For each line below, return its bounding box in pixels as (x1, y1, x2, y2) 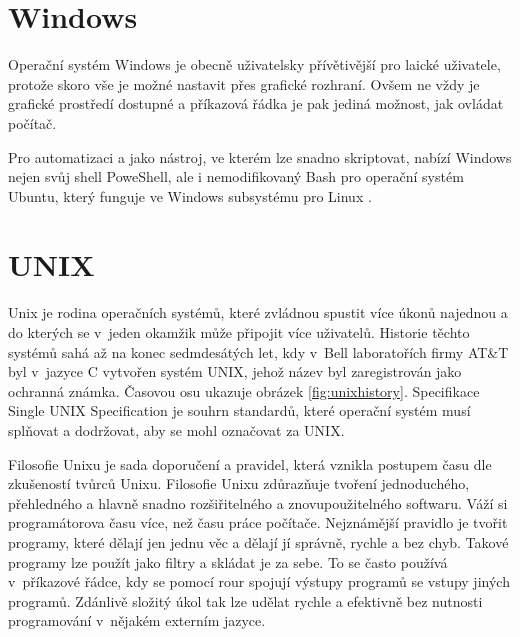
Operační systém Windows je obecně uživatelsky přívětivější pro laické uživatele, (8, 54, 501, 75)
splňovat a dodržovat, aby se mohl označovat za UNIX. (8, 419, 345, 440)
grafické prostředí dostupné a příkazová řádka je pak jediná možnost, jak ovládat (8, 93, 504, 114)
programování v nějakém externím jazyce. (8, 610, 266, 631)
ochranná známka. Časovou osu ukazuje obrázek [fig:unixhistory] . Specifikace (8, 380, 480, 401)
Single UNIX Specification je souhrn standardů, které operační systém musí (8, 400, 471, 421)
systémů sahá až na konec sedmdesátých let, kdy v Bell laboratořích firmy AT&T (8, 341, 509, 362)
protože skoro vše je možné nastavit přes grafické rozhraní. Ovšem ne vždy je (8, 73, 480, 94)
